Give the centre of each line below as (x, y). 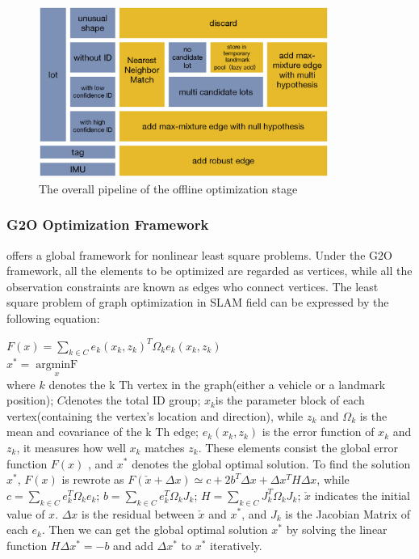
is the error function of (318, 432)
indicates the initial (362, 495)
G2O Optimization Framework (108, 224)
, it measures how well (71, 447)
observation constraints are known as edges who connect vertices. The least (193, 286)
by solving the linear (337, 529)
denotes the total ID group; (133, 400)
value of (26, 513)
